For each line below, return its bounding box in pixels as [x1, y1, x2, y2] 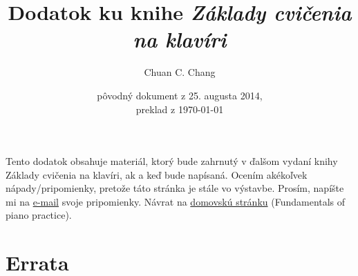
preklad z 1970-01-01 [135, 101, 224, 116]
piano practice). [6, 208, 72, 222]
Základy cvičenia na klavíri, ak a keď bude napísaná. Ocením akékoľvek [6, 167, 308, 181]
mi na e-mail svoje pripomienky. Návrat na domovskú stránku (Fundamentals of [6, 194, 346, 208]
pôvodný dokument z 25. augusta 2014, [97, 88, 263, 102]
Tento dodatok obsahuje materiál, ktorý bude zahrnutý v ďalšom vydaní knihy [6, 154, 338, 168]
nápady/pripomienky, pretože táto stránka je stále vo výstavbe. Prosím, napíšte [6, 181, 344, 195]
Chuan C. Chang [144, 65, 216, 79]
